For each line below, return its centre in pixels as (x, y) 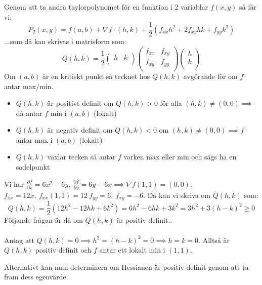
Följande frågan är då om (43, 220)
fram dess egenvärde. (36, 277)
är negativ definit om (80, 130)
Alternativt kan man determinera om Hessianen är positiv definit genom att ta (126, 267)
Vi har (14, 184)
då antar (29, 113)
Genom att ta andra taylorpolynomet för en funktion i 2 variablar (106, 7)
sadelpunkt (33, 167)
